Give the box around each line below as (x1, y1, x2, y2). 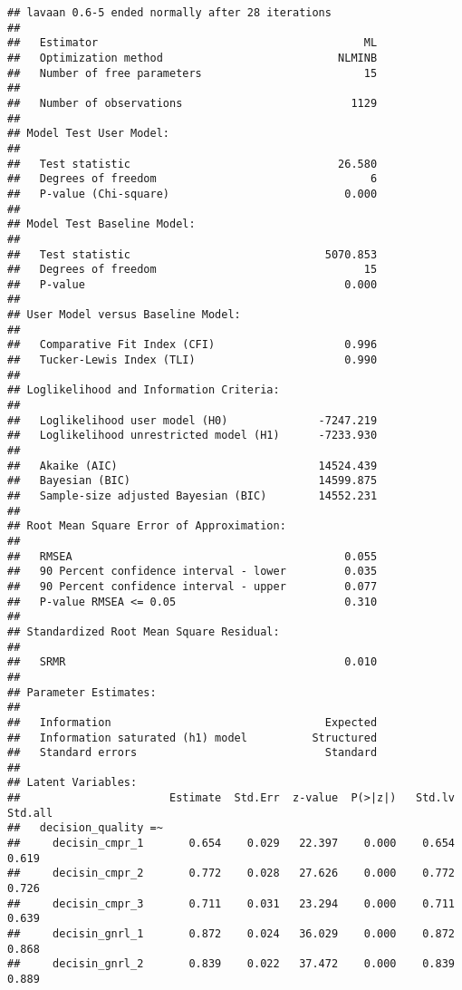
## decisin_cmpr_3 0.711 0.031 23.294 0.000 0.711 (7, 897, 455, 910)
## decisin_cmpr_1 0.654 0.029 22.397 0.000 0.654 (7, 837, 455, 850)
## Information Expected (7, 715, 378, 729)
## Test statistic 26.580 (7, 157, 378, 170)
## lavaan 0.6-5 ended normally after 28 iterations (7, 6, 332, 19)
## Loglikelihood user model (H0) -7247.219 (7, 413, 378, 427)
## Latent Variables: (7, 776, 138, 790)
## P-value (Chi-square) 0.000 (7, 187, 378, 200)
